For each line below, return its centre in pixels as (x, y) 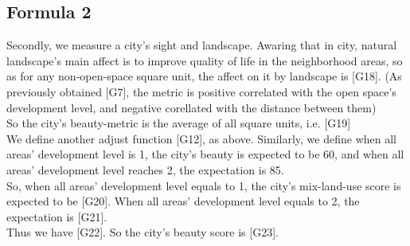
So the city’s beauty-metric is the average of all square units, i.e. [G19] (179, 123)
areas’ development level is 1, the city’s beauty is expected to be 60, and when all (205, 154)
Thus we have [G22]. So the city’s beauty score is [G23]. (143, 232)
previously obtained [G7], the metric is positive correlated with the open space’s (201, 91)
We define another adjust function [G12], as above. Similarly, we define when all (201, 138)
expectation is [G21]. (57, 216)
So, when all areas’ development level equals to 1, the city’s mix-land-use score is (204, 185)
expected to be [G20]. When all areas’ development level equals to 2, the (183, 201)
